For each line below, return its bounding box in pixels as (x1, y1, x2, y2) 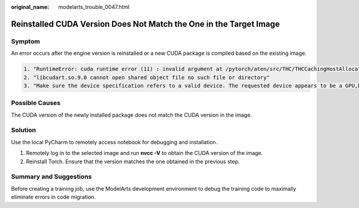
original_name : (11, 4, 50, 10)
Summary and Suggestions (11, 173, 92, 181)
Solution (11, 126, 36, 134)
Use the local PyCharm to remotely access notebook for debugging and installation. (11, 138, 218, 145)
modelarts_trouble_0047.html (58, 4, 130, 10)
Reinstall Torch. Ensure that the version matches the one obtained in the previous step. (26, 158, 240, 165)
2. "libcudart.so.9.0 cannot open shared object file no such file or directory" (23, 74, 270, 80)
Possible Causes (11, 99, 61, 107)
